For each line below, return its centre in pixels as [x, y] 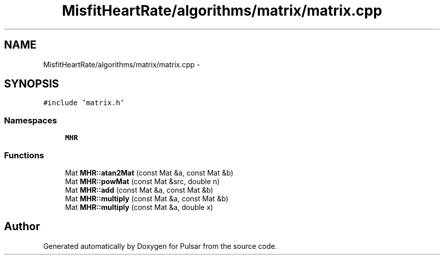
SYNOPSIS [32, 84]
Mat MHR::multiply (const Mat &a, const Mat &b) [147, 198]
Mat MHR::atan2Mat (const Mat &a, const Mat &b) [149, 172]
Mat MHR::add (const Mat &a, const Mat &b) [139, 190]
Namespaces [31, 120]
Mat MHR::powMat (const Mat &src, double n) [142, 181]
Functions [24, 155]
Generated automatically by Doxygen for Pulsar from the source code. [160, 246]
